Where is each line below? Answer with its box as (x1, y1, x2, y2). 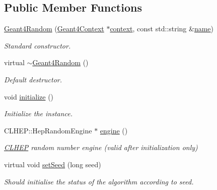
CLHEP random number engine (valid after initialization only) (4, 142, 198, 153)
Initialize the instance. (4, 108, 73, 119)
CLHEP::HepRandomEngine (4, 125, 92, 135)
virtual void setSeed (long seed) (4, 159, 101, 169)
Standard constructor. (4, 40, 71, 51)
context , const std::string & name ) (110, 23, 214, 34)
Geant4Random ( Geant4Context (4, 23, 104, 34)
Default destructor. (4, 74, 62, 84)
